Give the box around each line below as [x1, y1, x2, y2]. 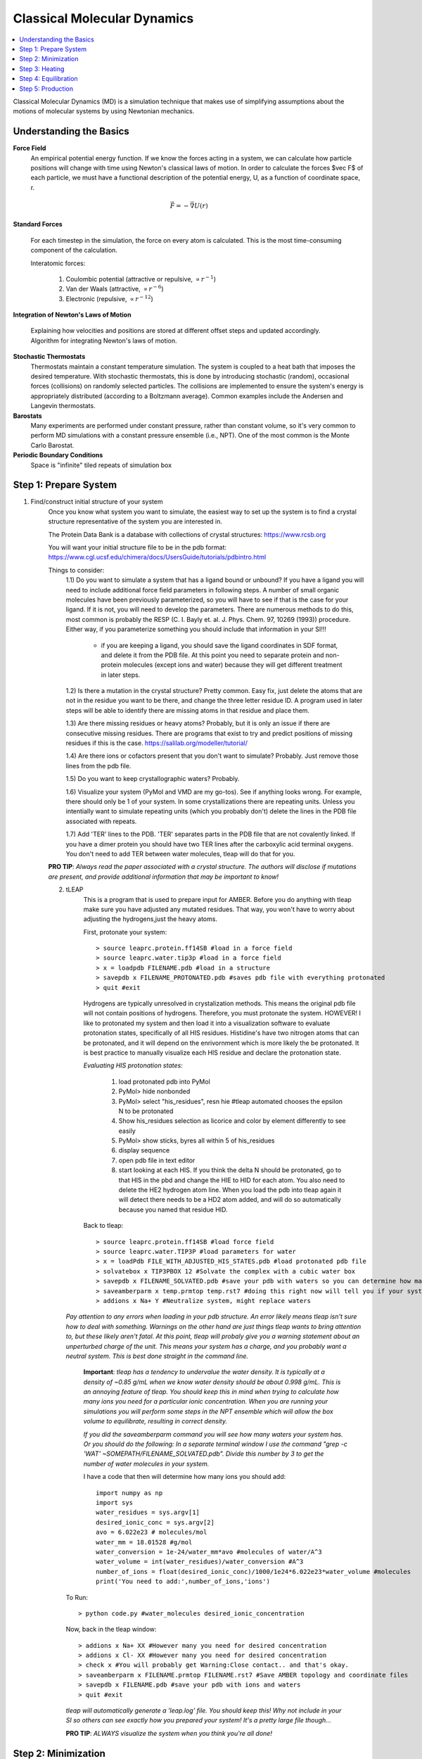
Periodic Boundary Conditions [13, 451, 103, 459]
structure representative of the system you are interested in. [48, 517, 223, 526]
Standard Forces [13, 220, 63, 229]
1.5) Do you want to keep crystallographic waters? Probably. [65, 775, 240, 783]
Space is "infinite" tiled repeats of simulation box [30, 461, 172, 469]
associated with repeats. [65, 817, 137, 825]
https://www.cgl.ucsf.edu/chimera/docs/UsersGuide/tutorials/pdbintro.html [48, 553, 267, 561]
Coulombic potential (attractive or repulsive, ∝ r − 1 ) [65, 274, 216, 283]
